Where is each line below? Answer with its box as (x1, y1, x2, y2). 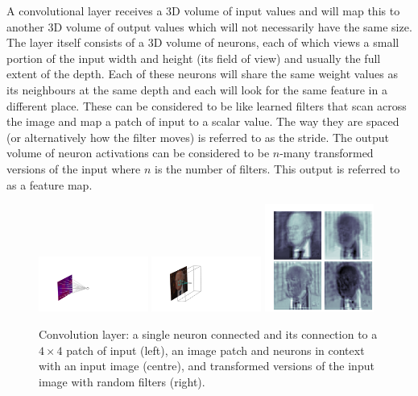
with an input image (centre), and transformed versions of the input (39, 357, 375, 374)
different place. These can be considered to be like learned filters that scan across (6, 97, 407, 114)
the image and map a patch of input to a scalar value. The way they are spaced (6, 113, 399, 130)
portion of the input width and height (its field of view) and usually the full (6, 49, 381, 66)
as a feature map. (6, 176, 93, 193)
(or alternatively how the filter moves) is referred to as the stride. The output (6, 128, 390, 145)
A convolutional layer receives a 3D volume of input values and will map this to (6, 2, 400, 19)
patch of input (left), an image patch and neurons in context (66, 341, 365, 358)
